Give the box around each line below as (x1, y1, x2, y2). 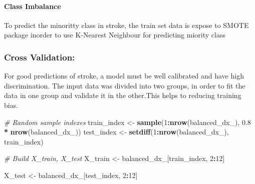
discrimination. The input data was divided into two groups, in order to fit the (4, 80, 245, 90)
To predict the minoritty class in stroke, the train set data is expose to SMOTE (4, 19, 249, 30)
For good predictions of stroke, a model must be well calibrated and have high (4, 70, 244, 81)
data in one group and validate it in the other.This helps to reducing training (4, 90, 241, 100)
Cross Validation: (4, 50, 75, 63)
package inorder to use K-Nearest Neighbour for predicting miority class (4, 29, 225, 40)
